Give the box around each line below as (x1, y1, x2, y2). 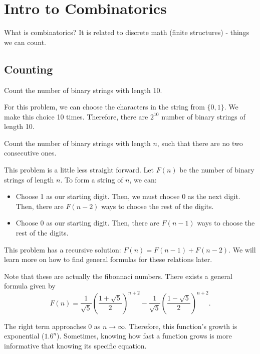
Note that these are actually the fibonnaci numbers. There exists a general (4, 270, 232, 281)
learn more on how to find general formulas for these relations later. (4, 254, 212, 264)
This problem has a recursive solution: (4, 244, 121, 254)
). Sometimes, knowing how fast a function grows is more (57, 330, 232, 341)
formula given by (4, 280, 56, 291)
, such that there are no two (157, 137, 243, 148)
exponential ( (4, 330, 45, 341)
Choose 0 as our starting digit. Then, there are (16, 217, 160, 228)
